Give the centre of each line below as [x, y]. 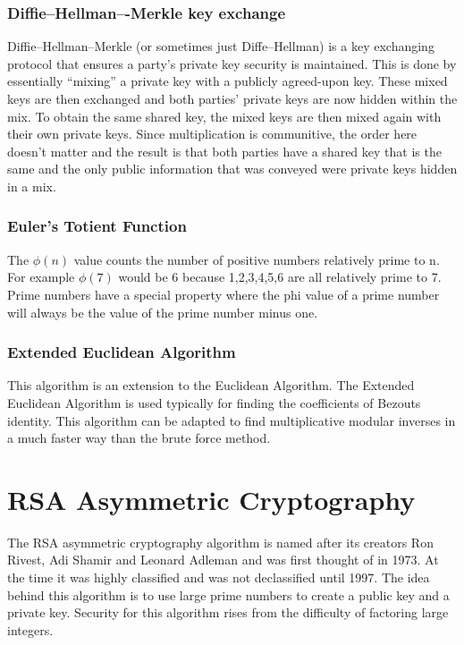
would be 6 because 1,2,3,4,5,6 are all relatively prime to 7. [280, 277]
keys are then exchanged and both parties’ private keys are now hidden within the [232, 98]
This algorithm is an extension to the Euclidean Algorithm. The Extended [211, 385]
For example [41, 277]
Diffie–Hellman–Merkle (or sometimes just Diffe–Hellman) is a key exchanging [221, 46]
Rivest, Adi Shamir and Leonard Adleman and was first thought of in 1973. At [223, 560]
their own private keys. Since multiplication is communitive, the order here [212, 134]
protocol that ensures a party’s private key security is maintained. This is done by [232, 63]
